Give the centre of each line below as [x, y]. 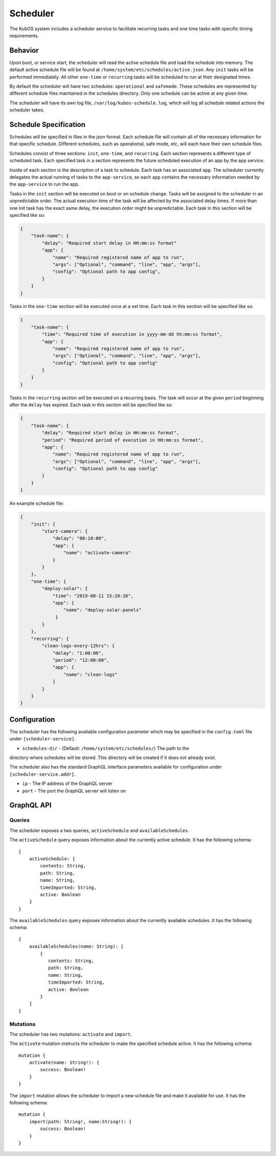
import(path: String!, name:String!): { [80, 1121]
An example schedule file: [37, 504]
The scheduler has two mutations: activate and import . [71, 1034]
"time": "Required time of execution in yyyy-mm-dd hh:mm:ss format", [132, 334]
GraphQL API [30, 805]
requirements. [24, 35]
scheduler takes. [27, 110]
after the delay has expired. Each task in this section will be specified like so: [91, 405]
